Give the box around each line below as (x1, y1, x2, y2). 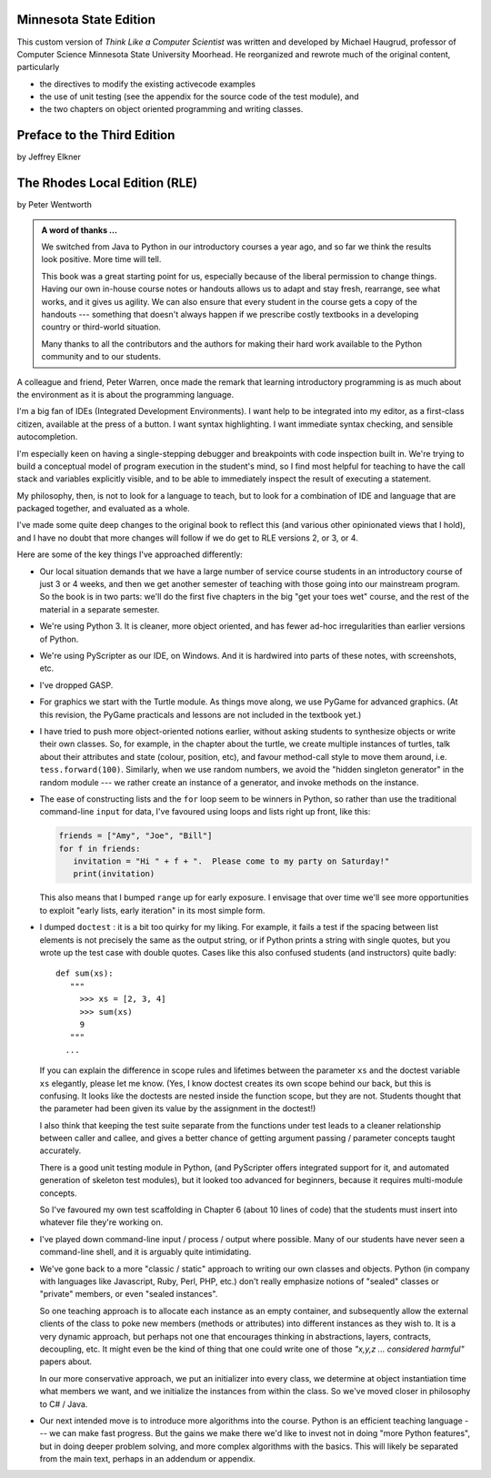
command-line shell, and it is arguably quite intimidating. (39, 1247, 252, 1258)
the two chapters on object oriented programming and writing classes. (39, 104, 304, 115)
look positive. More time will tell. (41, 254, 162, 265)
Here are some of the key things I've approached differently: (16, 549, 243, 560)
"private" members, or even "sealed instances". (39, 1289, 218, 1300)
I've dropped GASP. (39, 679, 114, 691)
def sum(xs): (55, 968, 114, 978)
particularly (16, 62, 60, 73)
